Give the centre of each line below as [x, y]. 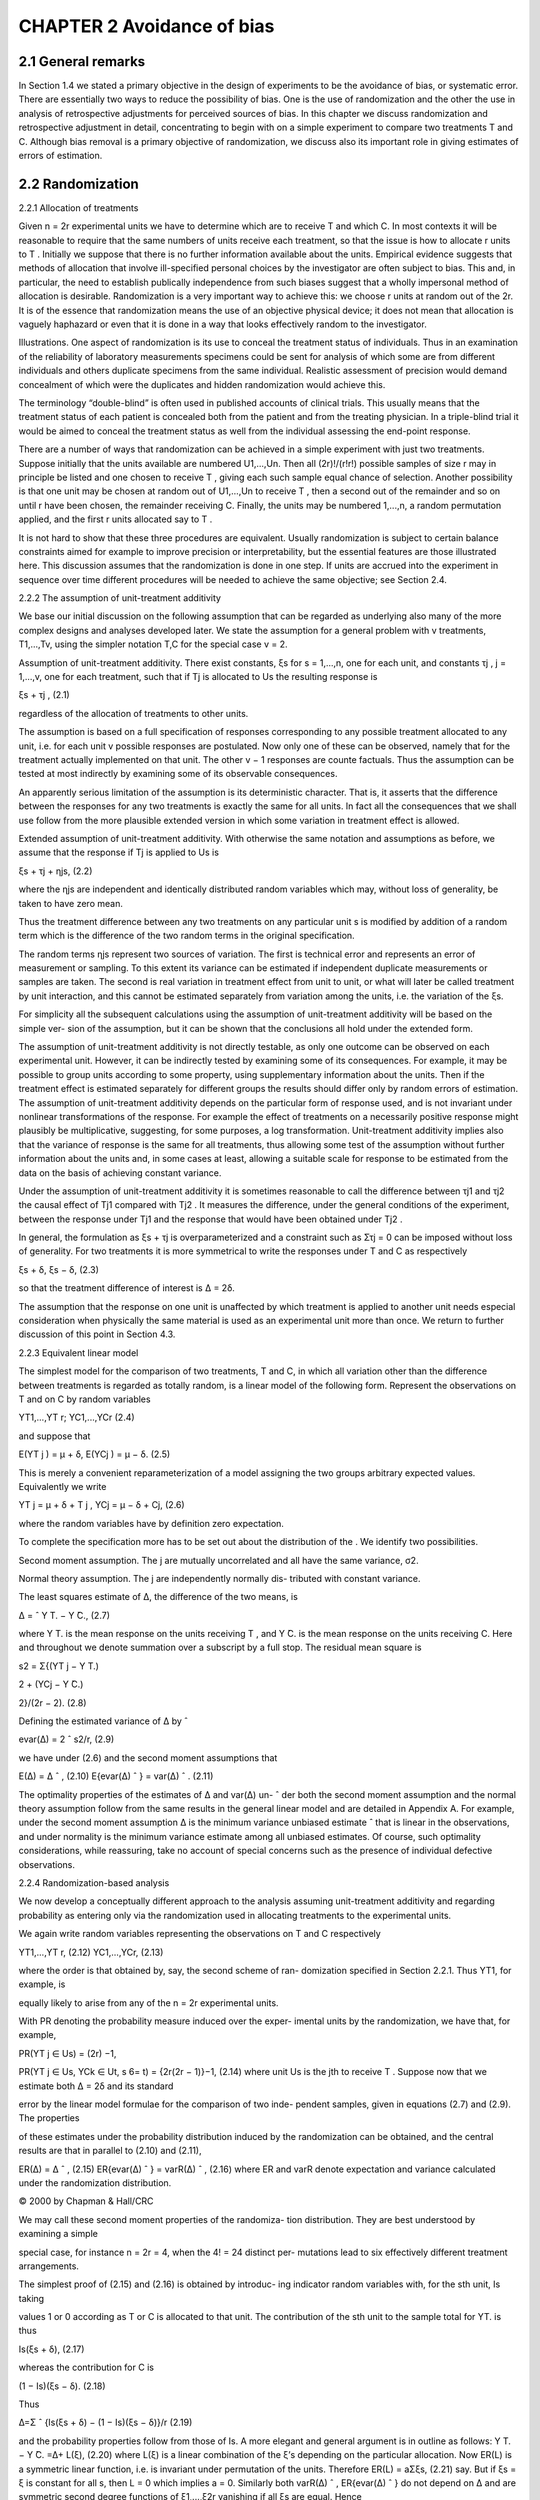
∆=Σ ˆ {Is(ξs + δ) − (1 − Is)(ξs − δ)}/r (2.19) [105, 2422]
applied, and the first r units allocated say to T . [115, 519]
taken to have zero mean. [71, 903]
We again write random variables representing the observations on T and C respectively [200, 1934]
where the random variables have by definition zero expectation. [151, 1523]
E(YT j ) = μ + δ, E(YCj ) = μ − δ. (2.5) [94, 1454]
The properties [49, 2118]
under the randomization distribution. [95, 2182]
